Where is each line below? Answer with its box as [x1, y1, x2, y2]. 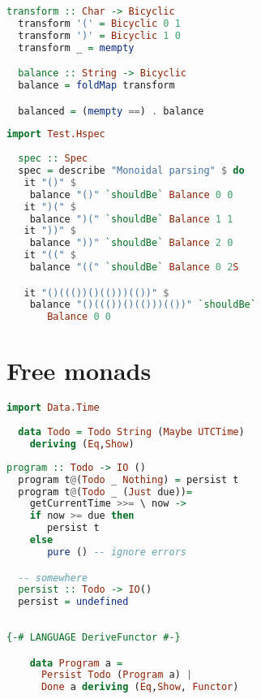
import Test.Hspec [6, 128, 105, 140]
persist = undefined [18, 596, 129, 608]
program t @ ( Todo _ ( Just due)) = [18, 485, 193, 498]
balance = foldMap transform [18, 80, 175, 92]
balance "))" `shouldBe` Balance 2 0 [29, 237, 233, 249]
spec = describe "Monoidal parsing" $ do [18, 165, 245, 177]
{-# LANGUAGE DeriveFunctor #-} [6, 632, 181, 643]
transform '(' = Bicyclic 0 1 [18, 17, 181, 29]
